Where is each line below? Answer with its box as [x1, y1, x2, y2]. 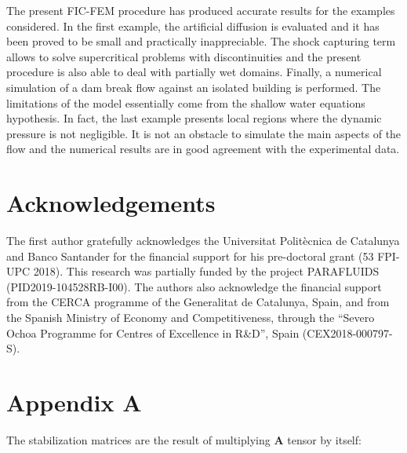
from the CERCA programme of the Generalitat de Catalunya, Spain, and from [6, 294, 390, 310]
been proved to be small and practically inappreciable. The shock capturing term [6, 33, 396, 49]
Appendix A [6, 386, 142, 418]
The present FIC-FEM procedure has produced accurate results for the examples [6, 2, 395, 18]
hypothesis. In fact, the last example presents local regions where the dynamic [6, 110, 382, 126]
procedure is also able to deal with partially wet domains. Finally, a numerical [6, 64, 382, 80]
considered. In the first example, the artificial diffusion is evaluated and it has [6, 17, 380, 34]
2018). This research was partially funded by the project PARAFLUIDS [33, 263, 380, 279]
